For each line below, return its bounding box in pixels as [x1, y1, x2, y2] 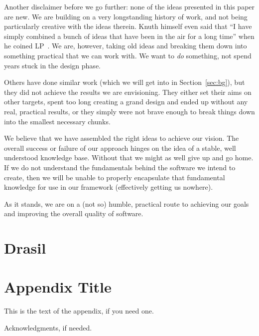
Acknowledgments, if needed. [4, 322, 92, 333]
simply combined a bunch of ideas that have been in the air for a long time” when [4, 30, 255, 41]
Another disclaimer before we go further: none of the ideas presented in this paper [4, 1, 255, 11]
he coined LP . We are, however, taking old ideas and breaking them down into [4, 40, 247, 51]
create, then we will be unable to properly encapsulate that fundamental [4, 172, 225, 182]
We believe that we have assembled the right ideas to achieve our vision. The [4, 133, 239, 143]
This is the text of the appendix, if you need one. [4, 306, 154, 316]
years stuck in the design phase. [4, 60, 101, 70]
